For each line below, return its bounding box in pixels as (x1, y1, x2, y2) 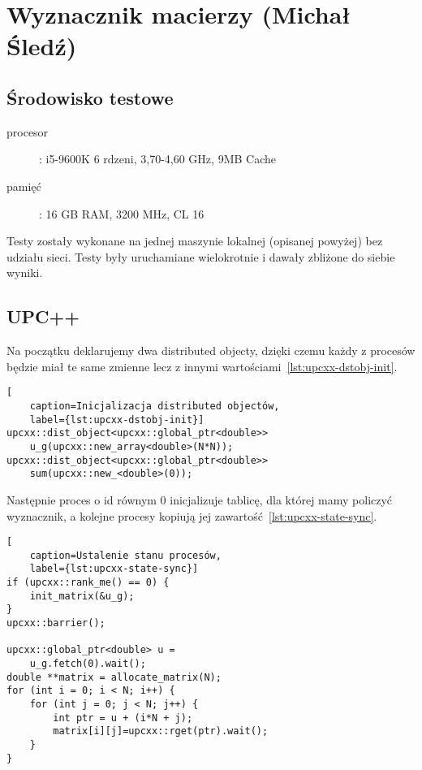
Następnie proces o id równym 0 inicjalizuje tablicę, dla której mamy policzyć (6, 491, 393, 508)
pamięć (6, 177, 41, 194)
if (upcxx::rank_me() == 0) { (6, 577, 170, 589)
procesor (6, 123, 49, 140)
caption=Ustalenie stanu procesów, (29, 549, 222, 561)
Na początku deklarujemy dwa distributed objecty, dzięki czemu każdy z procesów (6, 342, 416, 359)
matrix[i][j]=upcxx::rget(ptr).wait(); (53, 725, 269, 738)
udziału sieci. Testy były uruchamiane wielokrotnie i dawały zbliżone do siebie (6, 248, 395, 265)
